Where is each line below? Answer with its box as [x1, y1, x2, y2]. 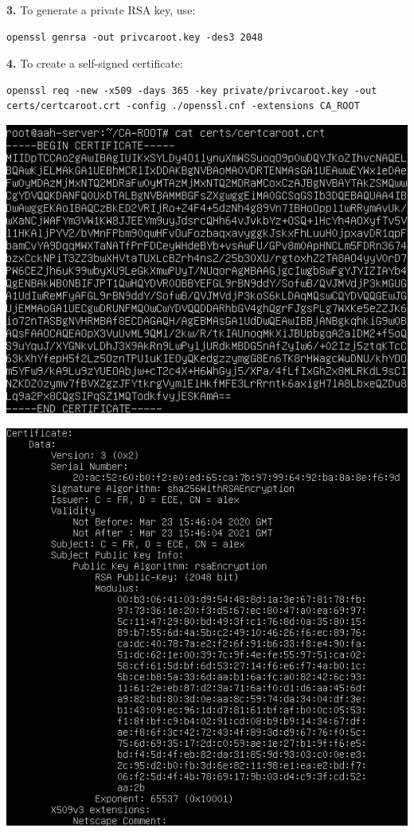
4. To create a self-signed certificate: [6, 55, 183, 72]
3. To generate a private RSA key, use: [6, 2, 196, 18]
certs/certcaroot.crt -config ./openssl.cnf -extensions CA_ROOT [6, 100, 360, 112]
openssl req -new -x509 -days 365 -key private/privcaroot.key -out [6, 84, 377, 96]
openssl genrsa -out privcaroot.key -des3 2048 [6, 31, 264, 43]
